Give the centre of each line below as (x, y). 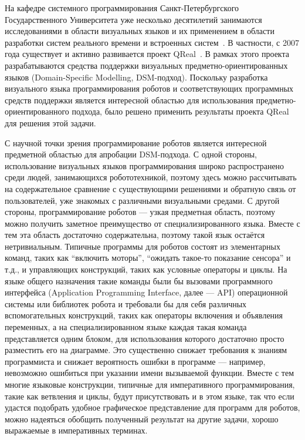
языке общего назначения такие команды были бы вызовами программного (139, 281)
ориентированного (37, 111)
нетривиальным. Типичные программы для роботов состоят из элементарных (143, 246)
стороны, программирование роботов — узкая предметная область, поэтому (140, 212)
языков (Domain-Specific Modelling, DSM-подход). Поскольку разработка (136, 77)
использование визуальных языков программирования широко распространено (145, 165)
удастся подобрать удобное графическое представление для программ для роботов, (152, 407)
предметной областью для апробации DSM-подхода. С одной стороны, (131, 154)
